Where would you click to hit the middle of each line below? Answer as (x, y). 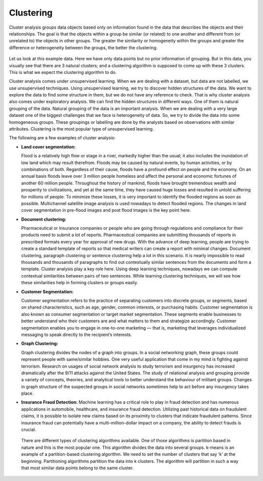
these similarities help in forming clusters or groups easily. (80, 283)
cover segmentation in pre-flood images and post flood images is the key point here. (106, 210)
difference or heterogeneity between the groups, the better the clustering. (83, 47)
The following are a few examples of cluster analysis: (62, 138)
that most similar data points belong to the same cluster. (77, 468)
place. (28, 393)
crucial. (29, 430)
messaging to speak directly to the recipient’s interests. (77, 334)
